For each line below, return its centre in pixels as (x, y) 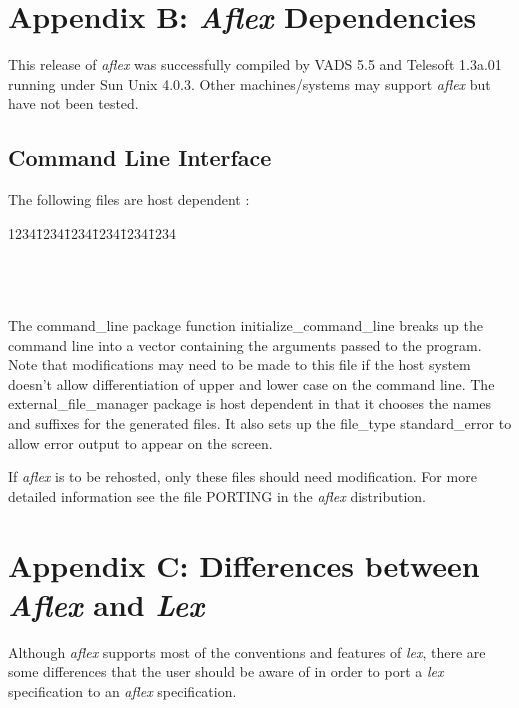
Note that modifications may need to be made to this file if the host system (239, 364)
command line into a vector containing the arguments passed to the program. (245, 344)
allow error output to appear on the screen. (140, 442)
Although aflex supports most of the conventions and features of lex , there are (247, 651)
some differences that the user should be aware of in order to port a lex (226, 671)
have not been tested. (73, 103)
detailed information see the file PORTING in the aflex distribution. (217, 495)
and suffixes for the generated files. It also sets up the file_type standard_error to (260, 423)
